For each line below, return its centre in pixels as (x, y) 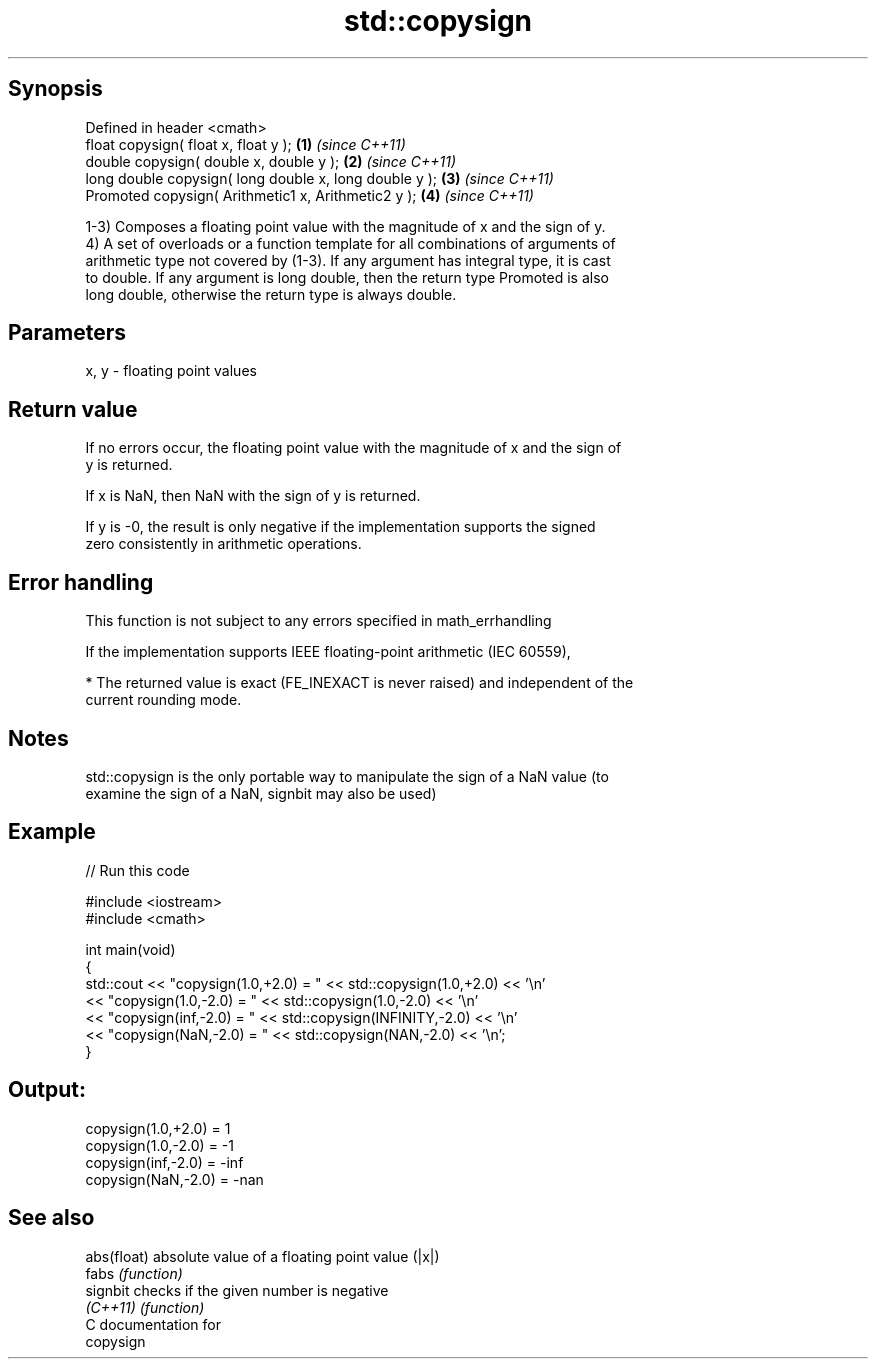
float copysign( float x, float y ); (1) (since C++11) (245, 144)
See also (51, 1218)
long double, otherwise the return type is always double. (271, 294)
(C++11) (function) (145, 1307)
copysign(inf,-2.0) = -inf (164, 1162)
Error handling (81, 582)
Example (52, 832)
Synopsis (55, 89)
